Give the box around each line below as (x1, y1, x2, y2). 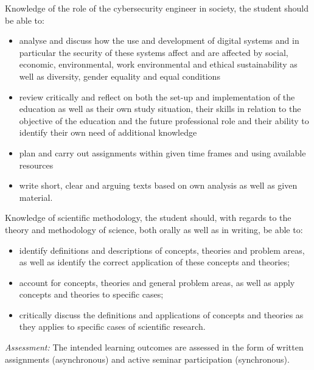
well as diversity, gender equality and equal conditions (19, 69, 220, 82)
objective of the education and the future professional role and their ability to (19, 114, 309, 127)
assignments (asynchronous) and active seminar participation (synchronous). (5, 352, 290, 365)
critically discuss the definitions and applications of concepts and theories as (19, 308, 304, 321)
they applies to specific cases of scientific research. (19, 320, 206, 333)
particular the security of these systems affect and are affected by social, (19, 46, 288, 58)
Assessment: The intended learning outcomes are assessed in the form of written (5, 341, 304, 354)
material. (19, 190, 53, 203)
